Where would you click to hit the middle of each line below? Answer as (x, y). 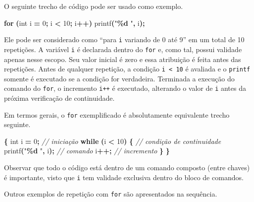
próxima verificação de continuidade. (59, 98)
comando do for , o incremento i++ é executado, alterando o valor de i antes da (125, 88)
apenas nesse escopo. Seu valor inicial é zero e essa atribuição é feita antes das (123, 59)
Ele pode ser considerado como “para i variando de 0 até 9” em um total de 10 (124, 39)
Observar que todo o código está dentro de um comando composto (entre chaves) (127, 168)
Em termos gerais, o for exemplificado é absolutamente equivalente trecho (117, 114)
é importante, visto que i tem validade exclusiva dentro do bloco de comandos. (124, 177)
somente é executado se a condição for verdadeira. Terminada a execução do (119, 78)
